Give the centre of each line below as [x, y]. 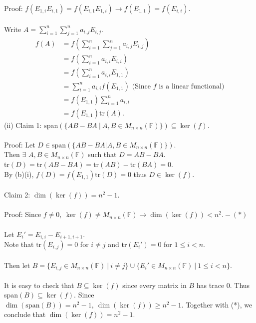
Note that [19, 244]
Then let [17, 265]
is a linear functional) [192, 86]
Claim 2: [17, 195]
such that [102, 154]
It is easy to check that [39, 285]
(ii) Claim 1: [23, 125]
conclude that [25, 314]
